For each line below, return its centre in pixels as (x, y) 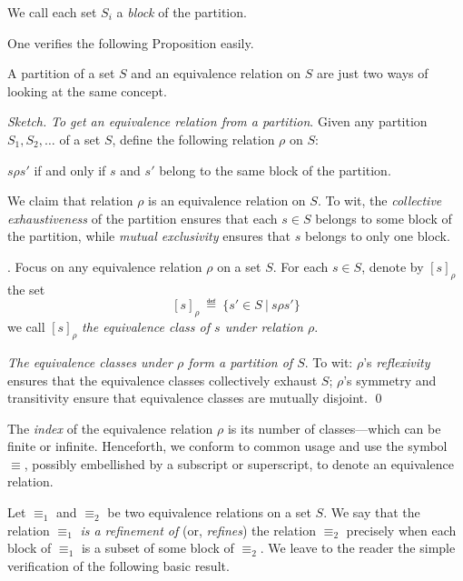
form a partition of (241, 361)
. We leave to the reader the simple (358, 548)
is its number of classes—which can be (334, 428)
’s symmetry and (390, 380)
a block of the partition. (182, 12)
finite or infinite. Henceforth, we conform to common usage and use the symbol (227, 446)
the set (26, 289)
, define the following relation (193, 139)
